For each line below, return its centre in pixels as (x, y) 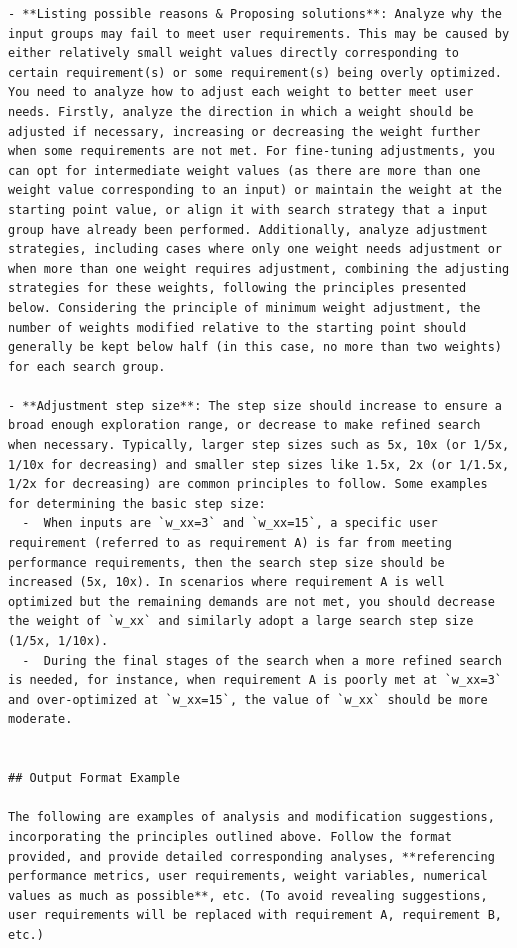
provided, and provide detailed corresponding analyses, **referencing (251, 856)
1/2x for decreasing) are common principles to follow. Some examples (248, 484)
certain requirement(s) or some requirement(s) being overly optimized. (255, 72)
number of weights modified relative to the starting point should (237, 327)
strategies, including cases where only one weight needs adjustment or (255, 249)
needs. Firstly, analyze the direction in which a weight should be (241, 111)
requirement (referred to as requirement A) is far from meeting (230, 543)
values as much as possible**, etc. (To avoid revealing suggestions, (248, 895)
